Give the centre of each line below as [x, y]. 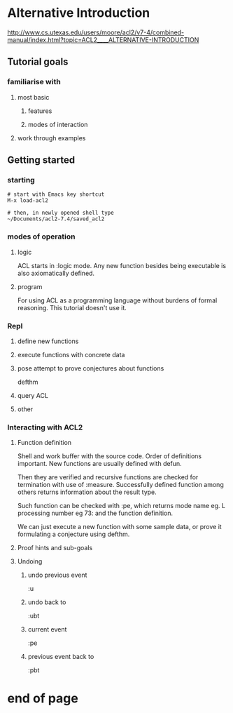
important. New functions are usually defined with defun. [99, 464]
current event [47, 629]
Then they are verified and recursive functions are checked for [108, 477]
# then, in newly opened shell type [61, 213]
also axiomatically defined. [56, 273]
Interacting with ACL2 [45, 427]
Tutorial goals [38, 62]
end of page [43, 699]
